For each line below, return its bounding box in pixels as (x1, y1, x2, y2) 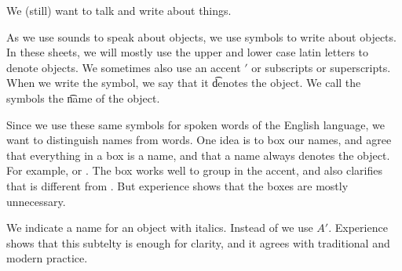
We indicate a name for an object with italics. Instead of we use (6, 219, 313, 236)
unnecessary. (6, 193, 66, 209)
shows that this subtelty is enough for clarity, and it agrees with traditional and (6, 234, 390, 251)
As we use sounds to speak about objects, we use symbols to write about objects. (6, 28, 397, 45)
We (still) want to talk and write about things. (6, 2, 232, 18)
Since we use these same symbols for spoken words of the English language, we (6, 116, 385, 132)
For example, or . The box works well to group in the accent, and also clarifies (6, 162, 382, 179)
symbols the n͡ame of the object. (6, 89, 160, 106)
